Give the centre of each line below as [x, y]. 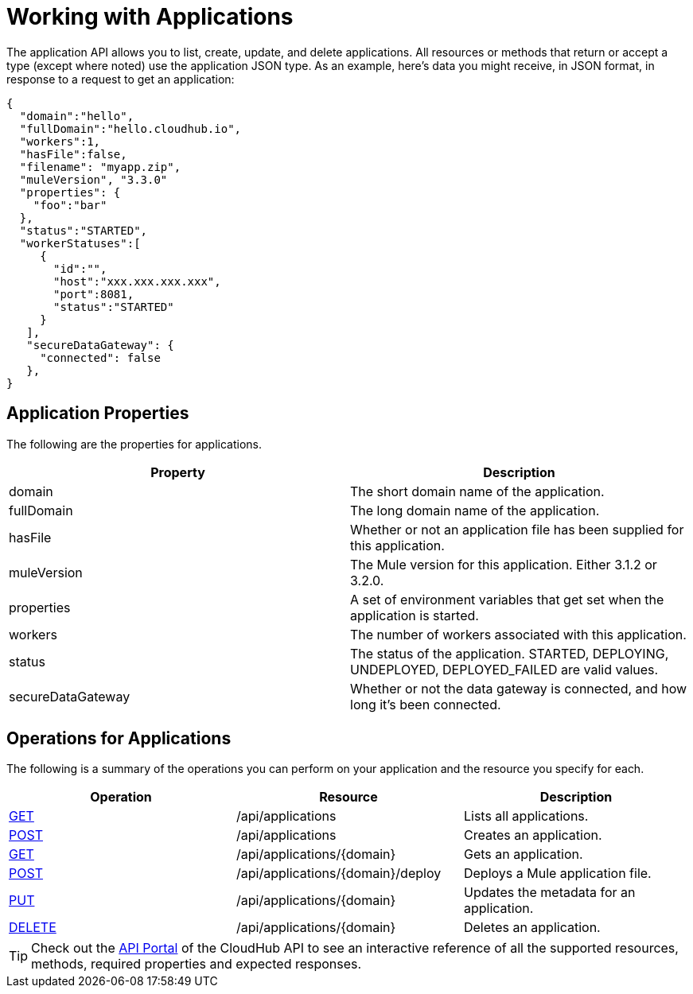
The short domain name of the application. [477, 491]
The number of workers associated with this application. [518, 634]
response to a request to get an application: [121, 79]
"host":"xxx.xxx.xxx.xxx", [137, 281]
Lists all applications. [526, 816]
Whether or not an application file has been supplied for [517, 529]
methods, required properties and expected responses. [197, 964]
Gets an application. [523, 854]
